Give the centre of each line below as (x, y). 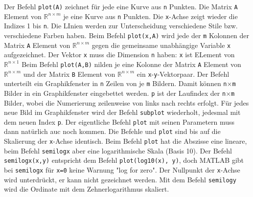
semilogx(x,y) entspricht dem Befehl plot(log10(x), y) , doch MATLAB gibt (124, 160)
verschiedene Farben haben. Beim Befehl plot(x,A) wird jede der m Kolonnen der (127, 35)
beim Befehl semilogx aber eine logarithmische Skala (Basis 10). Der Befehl (118, 150)
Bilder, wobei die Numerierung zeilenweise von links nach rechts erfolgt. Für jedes (126, 102)
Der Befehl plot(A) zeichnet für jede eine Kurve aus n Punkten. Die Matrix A (121, 6)
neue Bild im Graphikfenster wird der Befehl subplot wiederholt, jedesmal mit (122, 112)
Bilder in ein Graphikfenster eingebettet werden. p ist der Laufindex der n (115, 93)
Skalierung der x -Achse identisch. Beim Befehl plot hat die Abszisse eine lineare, (126, 141)
